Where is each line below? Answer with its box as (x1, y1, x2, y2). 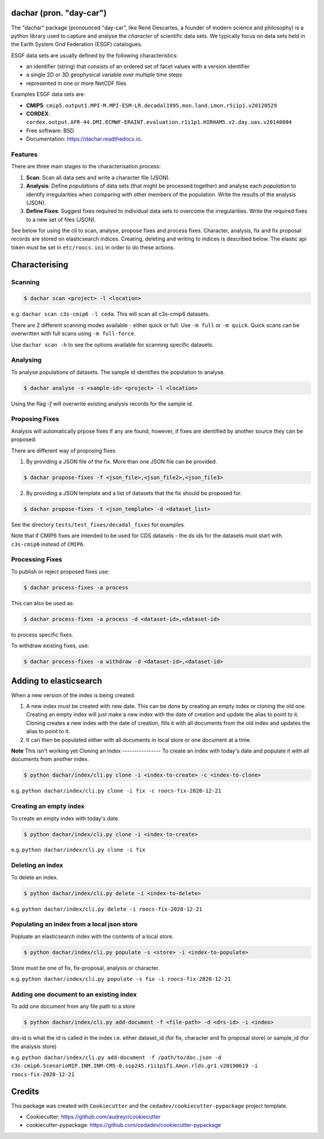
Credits (11, 1086, 40, 1096)
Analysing (11, 356, 42, 364)
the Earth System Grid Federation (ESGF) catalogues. (11, 41, 143, 48)
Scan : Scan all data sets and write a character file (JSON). (26, 174, 170, 181)
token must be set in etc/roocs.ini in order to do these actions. (11, 243, 175, 251)
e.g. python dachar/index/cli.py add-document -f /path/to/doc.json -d (11, 1054, 221, 1061)
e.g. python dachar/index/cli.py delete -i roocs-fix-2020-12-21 (11, 905, 203, 912)
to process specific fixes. (11, 631, 74, 638)
